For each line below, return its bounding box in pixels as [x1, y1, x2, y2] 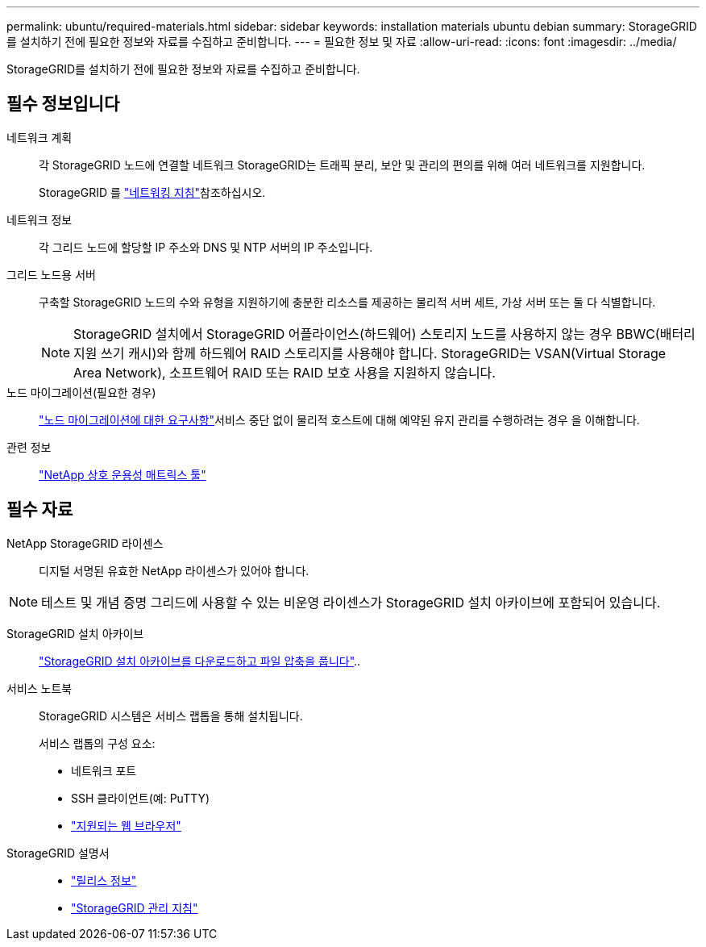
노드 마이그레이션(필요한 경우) [6, 385, 156, 399]
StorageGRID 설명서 [6, 845, 110, 860]
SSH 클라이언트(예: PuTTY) [71, 791, 210, 805]
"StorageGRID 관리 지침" [71, 900, 198, 915]
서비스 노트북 [6, 681, 73, 695]
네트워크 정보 [6, 212, 73, 227]
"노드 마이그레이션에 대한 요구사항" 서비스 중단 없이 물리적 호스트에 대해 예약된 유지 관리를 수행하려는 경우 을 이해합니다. [39, 412, 640, 427]
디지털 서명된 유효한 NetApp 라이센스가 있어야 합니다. [39, 563, 309, 578]
